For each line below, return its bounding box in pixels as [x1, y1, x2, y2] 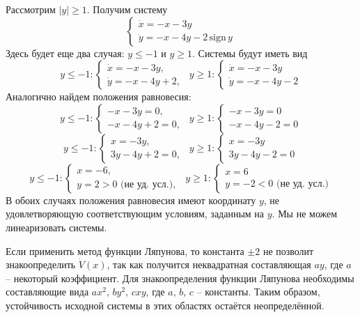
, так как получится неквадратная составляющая [107, 257, 311, 272]
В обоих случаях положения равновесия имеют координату [6, 192, 256, 207]
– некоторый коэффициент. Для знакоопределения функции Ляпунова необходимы [6, 270, 354, 285]
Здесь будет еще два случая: [6, 45, 125, 60]
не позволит [263, 243, 314, 258]
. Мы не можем [272, 206, 338, 221]
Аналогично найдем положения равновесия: [6, 89, 191, 104]
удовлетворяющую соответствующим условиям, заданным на [6, 206, 265, 221]
